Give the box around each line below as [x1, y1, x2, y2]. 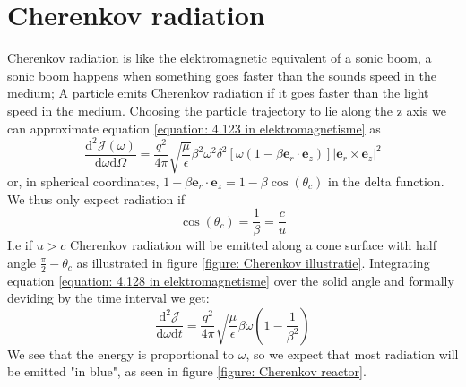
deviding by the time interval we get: [7, 288, 210, 307]
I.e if [7, 236, 32, 254]
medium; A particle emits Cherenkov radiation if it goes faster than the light [7, 83, 429, 102]
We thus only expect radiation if [7, 189, 186, 208]
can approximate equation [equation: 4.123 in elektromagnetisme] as [7, 118, 381, 137]
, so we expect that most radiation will [246, 344, 459, 363]
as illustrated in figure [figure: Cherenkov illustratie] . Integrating [76, 253, 430, 271]
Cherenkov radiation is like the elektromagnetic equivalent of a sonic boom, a [7, 48, 432, 67]
